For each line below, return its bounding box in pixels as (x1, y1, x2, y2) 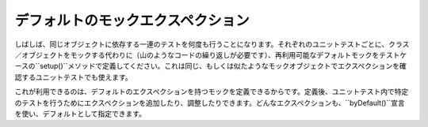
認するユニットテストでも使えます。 (14, 72, 132, 82)
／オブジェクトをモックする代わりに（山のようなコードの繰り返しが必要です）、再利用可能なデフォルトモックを (14, 50, 380, 59)
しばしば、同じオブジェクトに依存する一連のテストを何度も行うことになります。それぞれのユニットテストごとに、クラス (14, 39, 410, 49)
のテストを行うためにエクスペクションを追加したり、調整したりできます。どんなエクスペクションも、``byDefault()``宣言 (14, 98, 405, 107)
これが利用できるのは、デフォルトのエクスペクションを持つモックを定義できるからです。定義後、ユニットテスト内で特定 (14, 87, 409, 96)
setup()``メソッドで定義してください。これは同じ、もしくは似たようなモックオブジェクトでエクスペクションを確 (40, 62, 407, 71)
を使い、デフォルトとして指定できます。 (14, 109, 147, 118)
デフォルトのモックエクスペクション (14, 12, 250, 29)
